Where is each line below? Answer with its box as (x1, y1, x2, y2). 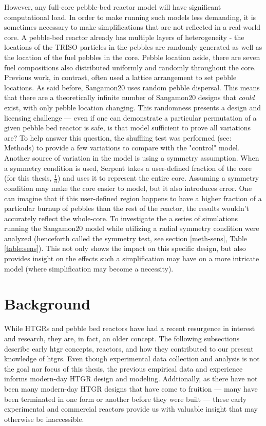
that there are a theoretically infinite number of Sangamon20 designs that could (4, 92, 255, 103)
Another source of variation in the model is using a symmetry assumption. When (4, 152, 259, 163)
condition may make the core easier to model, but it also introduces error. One (4, 182, 252, 193)
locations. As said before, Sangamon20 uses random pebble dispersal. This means (4, 82, 260, 92)
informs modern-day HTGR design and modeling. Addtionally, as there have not (4, 373, 258, 384)
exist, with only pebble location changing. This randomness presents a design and (4, 102, 261, 112)
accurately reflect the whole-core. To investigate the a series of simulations (4, 212, 238, 223)
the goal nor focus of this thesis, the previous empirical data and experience (4, 363, 243, 374)
